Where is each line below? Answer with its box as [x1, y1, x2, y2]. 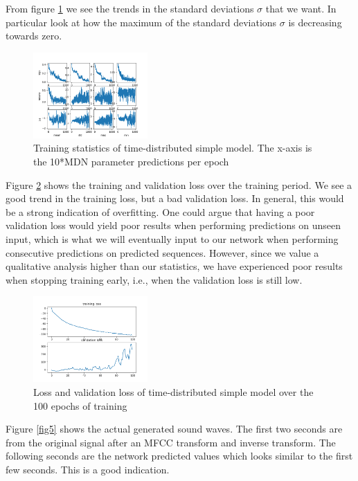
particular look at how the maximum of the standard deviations [6, 15, 277, 29]
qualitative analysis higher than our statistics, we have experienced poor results [6, 259, 343, 273]
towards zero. [6, 28, 62, 43]
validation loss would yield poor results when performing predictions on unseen [6, 218, 341, 233]
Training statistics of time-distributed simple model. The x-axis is [33, 140, 312, 155]
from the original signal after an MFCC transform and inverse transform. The [6, 435, 336, 449]
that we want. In [265, 1, 337, 15]
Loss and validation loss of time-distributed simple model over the [33, 384, 314, 399]
